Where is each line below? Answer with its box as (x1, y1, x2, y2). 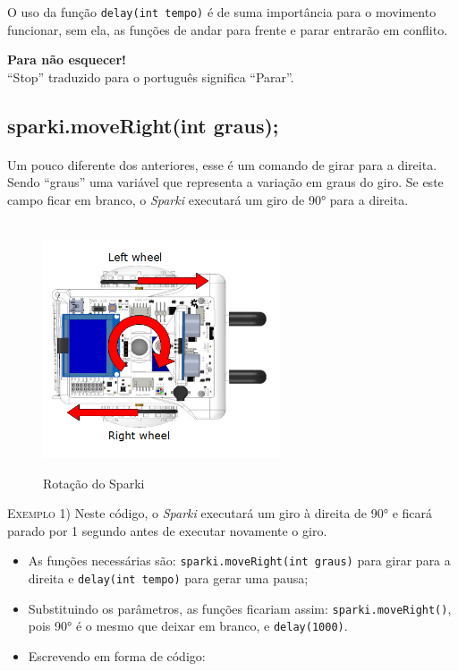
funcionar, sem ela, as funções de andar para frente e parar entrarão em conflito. (7, 20, 448, 38)
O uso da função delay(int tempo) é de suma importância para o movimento (7, 3, 437, 21)
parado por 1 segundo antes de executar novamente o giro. (7, 521, 327, 539)
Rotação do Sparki (43, 473, 145, 492)
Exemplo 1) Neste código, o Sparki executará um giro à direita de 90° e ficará (7, 504, 433, 522)
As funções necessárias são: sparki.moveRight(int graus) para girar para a (28, 551, 451, 570)
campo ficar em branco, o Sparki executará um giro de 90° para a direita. (7, 191, 409, 208)
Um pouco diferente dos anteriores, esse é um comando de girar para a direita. (7, 155, 437, 174)
